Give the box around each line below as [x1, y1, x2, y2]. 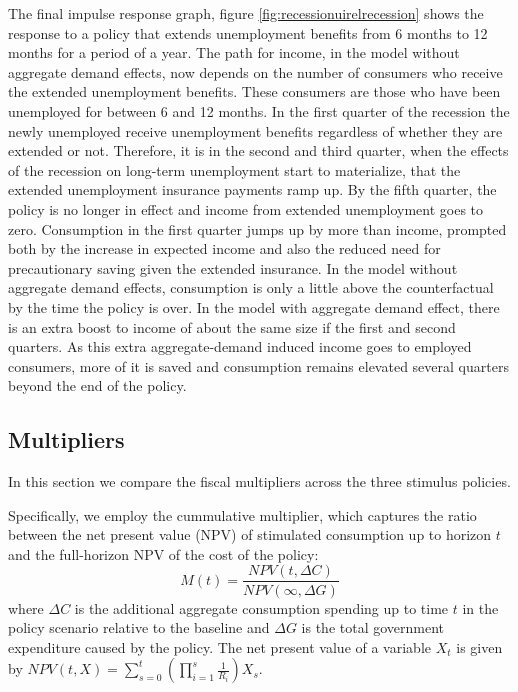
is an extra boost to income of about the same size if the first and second [8, 316, 456, 337]
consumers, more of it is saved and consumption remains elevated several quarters [8, 355, 509, 376]
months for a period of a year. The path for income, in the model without [8, 42, 460, 63]
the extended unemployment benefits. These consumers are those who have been [8, 81, 501, 102]
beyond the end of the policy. [8, 375, 187, 396]
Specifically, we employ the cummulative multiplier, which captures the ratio [8, 504, 477, 525]
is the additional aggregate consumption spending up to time [74, 597, 449, 618]
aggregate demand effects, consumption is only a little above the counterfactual [8, 277, 494, 298]
